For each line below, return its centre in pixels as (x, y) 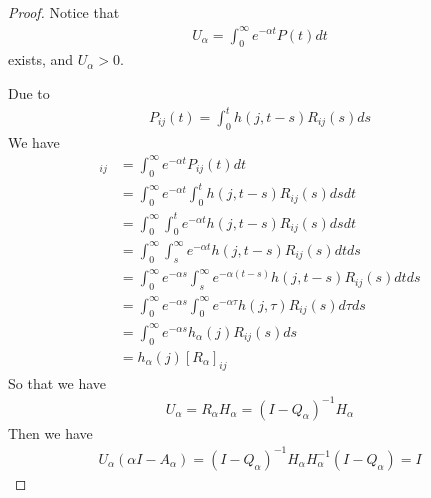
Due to (29, 92)
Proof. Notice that (64, 12)
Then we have (50, 432)
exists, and (41, 59)
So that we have (57, 382)
